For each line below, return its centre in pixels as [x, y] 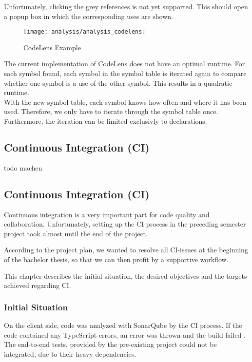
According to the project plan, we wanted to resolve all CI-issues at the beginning [126, 250]
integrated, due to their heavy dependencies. [70, 353]
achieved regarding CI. [38, 285]
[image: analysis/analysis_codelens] [85, 32]
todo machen [23, 167]
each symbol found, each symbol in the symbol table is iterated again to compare [125, 73]
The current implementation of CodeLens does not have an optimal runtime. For [125, 64]
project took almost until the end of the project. [76, 233]
